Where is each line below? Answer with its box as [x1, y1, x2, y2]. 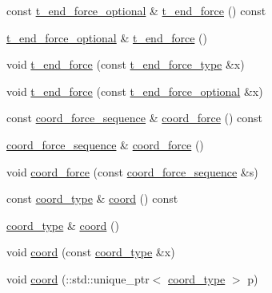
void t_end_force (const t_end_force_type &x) [6, 56, 245, 73]
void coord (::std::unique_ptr [6, 270, 150, 287]
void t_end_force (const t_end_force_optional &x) [6, 82, 263, 99]
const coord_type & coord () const [6, 190, 178, 207]
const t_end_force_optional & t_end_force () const [6, 2, 266, 18]
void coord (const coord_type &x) [6, 244, 175, 260]
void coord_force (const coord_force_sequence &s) [6, 163, 258, 180]
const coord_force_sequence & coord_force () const [6, 109, 263, 126]
